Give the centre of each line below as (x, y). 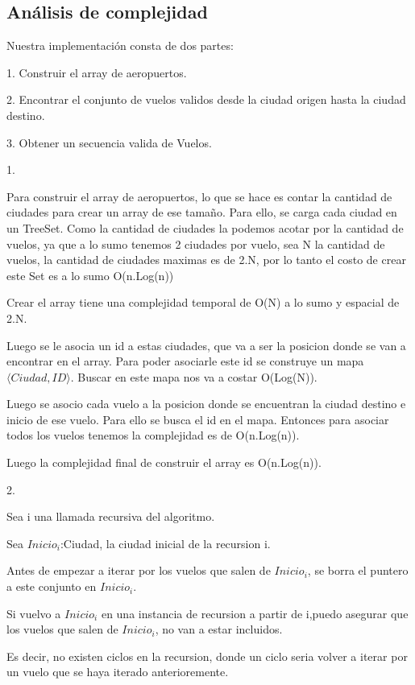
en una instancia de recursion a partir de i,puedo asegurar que (255, 613)
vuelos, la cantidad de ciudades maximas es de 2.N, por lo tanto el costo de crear (206, 260)
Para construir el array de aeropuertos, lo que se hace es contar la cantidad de (199, 196)
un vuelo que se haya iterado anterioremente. (118, 672)
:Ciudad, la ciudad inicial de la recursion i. (165, 543)
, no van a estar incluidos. (219, 629)
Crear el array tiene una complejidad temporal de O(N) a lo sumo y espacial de (203, 302)
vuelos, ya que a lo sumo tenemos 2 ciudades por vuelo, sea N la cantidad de (196, 243)
